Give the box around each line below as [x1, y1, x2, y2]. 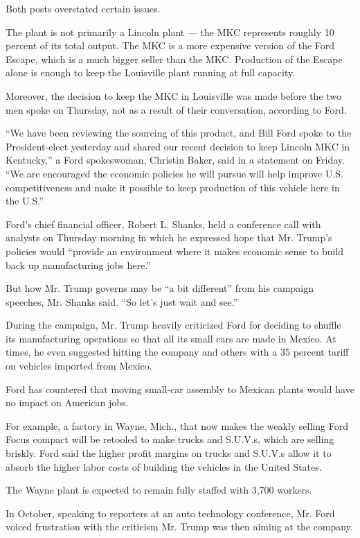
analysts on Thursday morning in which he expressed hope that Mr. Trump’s [6, 230, 332, 245]
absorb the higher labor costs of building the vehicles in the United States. [6, 459, 322, 474]
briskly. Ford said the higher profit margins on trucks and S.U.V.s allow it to [6, 446, 332, 460]
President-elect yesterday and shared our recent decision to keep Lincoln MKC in [6, 139, 350, 153]
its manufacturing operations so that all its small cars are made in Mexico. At [6, 331, 336, 345]
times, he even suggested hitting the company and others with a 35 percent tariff [6, 345, 349, 359]
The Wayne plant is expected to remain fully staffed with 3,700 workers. [6, 483, 312, 497]
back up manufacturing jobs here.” [6, 257, 151, 272]
